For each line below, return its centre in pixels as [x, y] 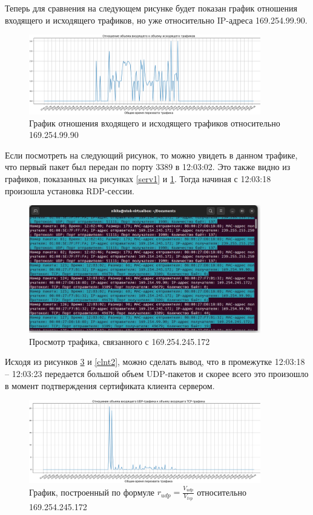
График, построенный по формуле [92, 492]
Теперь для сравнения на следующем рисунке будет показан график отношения [151, 8]
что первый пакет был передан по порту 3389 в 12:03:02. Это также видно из [148, 167]
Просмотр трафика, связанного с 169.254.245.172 [120, 341]
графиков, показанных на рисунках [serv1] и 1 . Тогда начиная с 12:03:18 [138, 179]
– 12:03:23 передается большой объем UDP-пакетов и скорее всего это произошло [157, 373]
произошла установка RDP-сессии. [70, 190]
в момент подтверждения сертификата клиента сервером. [110, 385]
